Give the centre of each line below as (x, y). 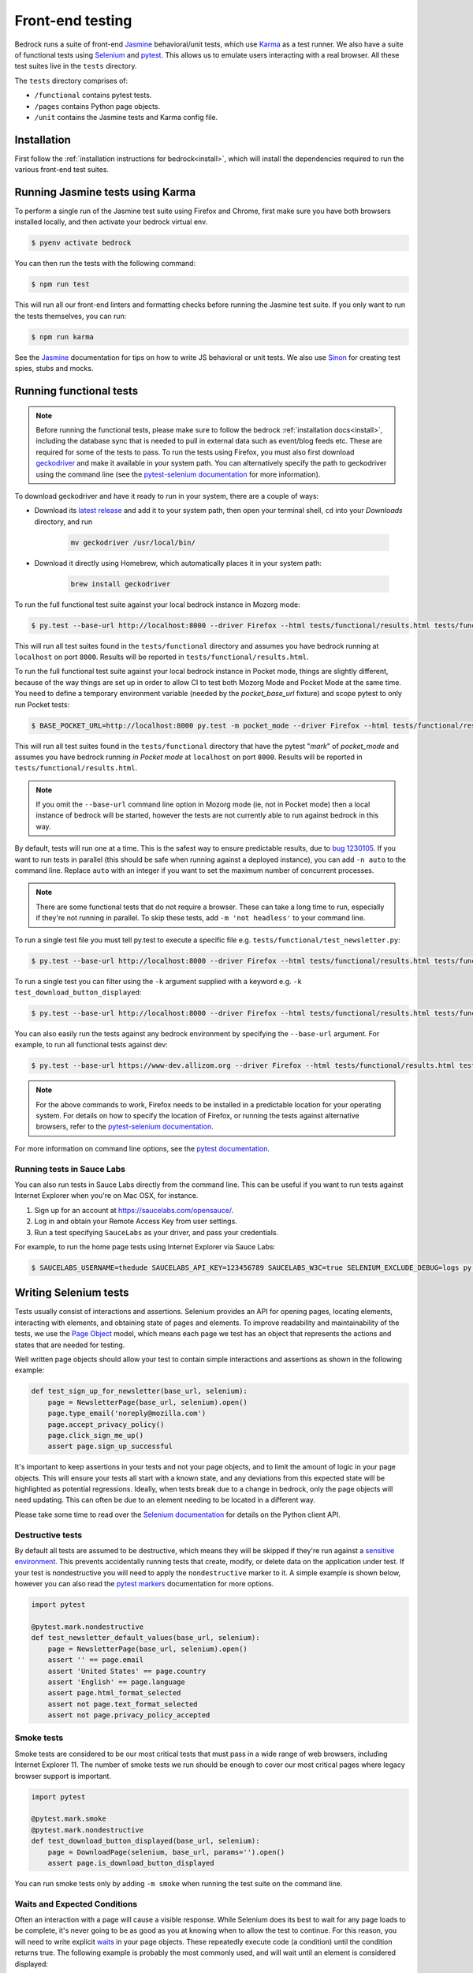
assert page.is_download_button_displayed (131, 1863)
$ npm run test (60, 285)
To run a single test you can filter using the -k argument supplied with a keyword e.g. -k (158, 981)
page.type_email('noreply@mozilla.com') (127, 1413)
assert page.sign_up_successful (110, 1447)
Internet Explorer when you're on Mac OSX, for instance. (106, 1196)
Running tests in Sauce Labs (70, 1169)
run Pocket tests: (42, 704)
